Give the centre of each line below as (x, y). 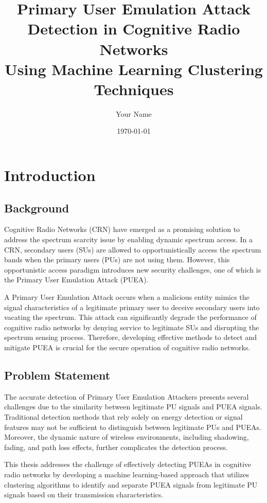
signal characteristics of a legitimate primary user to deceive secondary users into (132, 307)
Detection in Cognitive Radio (134, 29)
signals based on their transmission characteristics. (84, 495)
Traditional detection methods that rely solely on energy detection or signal (123, 416)
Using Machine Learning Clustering (134, 69)
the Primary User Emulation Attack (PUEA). (76, 280)
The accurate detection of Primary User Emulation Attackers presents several (127, 396)
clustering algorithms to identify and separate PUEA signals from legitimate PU (131, 484)
